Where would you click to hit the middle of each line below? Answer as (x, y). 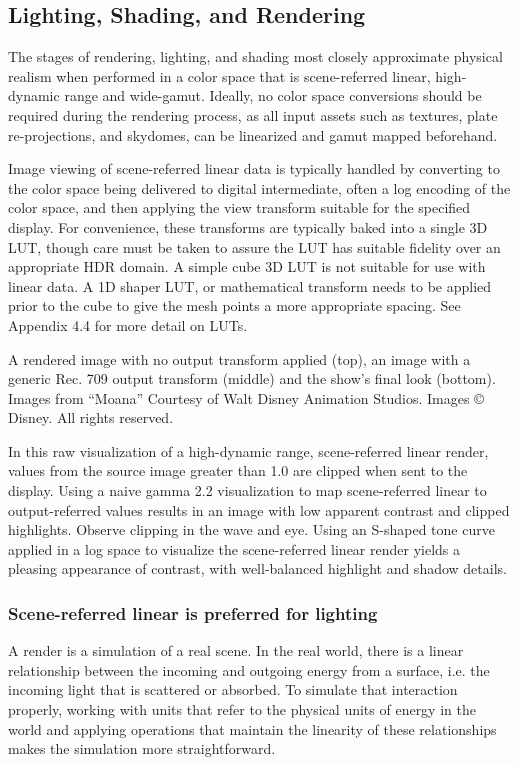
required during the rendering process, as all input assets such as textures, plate (253, 114)
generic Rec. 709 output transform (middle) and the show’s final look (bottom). (252, 378)
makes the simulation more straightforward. (142, 748)
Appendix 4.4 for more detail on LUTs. (128, 324)
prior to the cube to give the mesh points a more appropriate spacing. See (234, 305)
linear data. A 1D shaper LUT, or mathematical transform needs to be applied (250, 285)
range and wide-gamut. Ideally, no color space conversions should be (273, 95)
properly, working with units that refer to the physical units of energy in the (242, 709)
